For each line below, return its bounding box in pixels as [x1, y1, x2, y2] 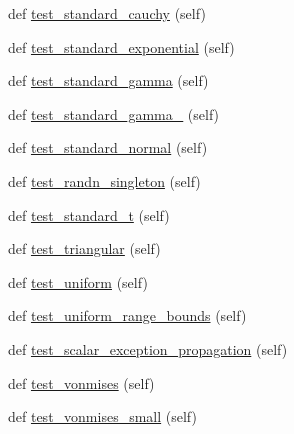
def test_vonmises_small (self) [8, 406, 197, 427]
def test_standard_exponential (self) [8, 36, 235, 57]
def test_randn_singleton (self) [8, 170, 201, 191]
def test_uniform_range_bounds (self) [8, 305, 247, 326]
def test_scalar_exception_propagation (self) [8, 338, 288, 359]
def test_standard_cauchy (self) [8, 3, 206, 23]
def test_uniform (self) [8, 271, 148, 292]
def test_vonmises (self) [8, 372, 155, 393]
